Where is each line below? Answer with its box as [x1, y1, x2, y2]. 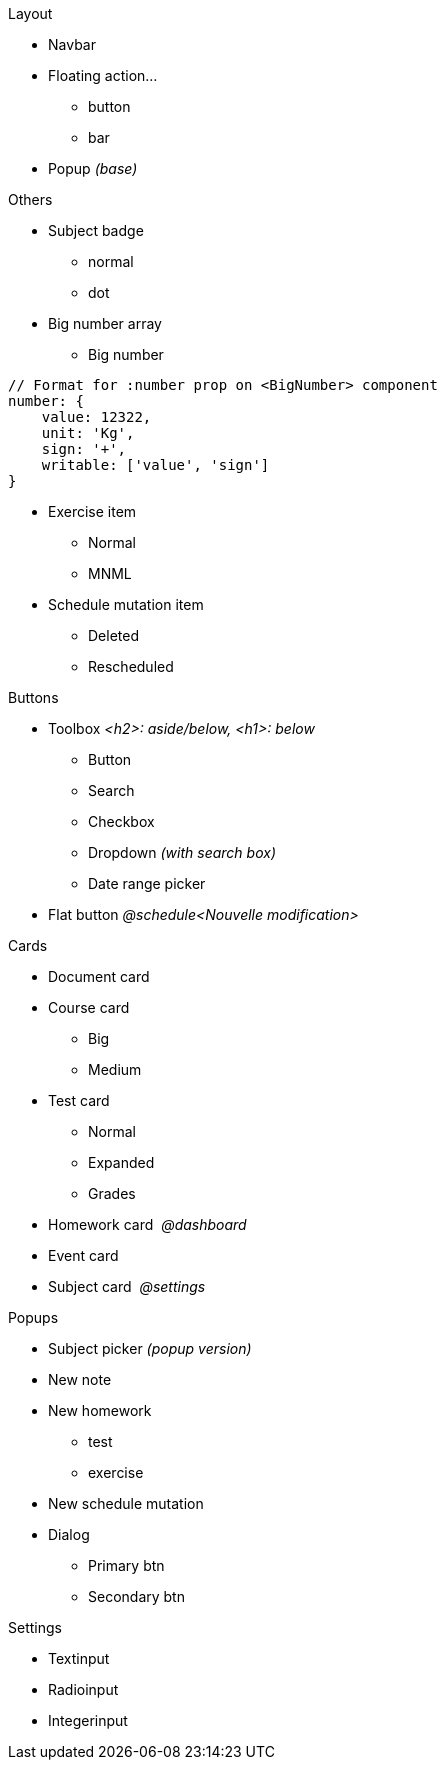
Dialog [48, 1526, 90, 1543]
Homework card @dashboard [48, 1216, 247, 1233]
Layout [8, 5, 53, 22]
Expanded [88, 1154, 155, 1171]
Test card [48, 1092, 110, 1109]
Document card [48, 968, 150, 985]
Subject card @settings [48, 1278, 206, 1295]
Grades [88, 1185, 136, 1202]
